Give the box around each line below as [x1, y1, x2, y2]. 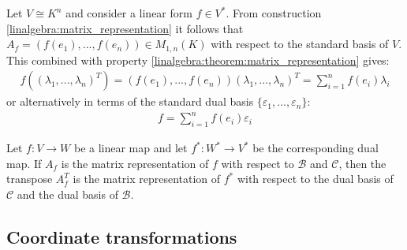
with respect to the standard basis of [211, 35, 389, 52]
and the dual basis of [17, 185, 118, 202]
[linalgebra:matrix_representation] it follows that [6, 20, 244, 36]
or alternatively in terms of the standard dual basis [6, 93, 254, 110]
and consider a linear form [65, 5, 192, 21]
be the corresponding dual [252, 140, 379, 156]
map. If [6, 155, 42, 171]
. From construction [226, 5, 322, 21]
